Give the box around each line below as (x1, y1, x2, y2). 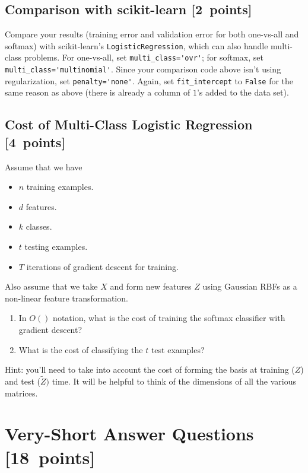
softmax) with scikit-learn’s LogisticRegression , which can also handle (5, 39, 268, 52)
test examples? (151, 343, 205, 355)
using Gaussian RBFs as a (202, 280, 297, 293)
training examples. (26, 180, 94, 193)
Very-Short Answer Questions (5, 421, 254, 446)
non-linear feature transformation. (5, 291, 128, 304)
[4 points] (5, 132, 66, 151)
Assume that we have (5, 160, 82, 173)
